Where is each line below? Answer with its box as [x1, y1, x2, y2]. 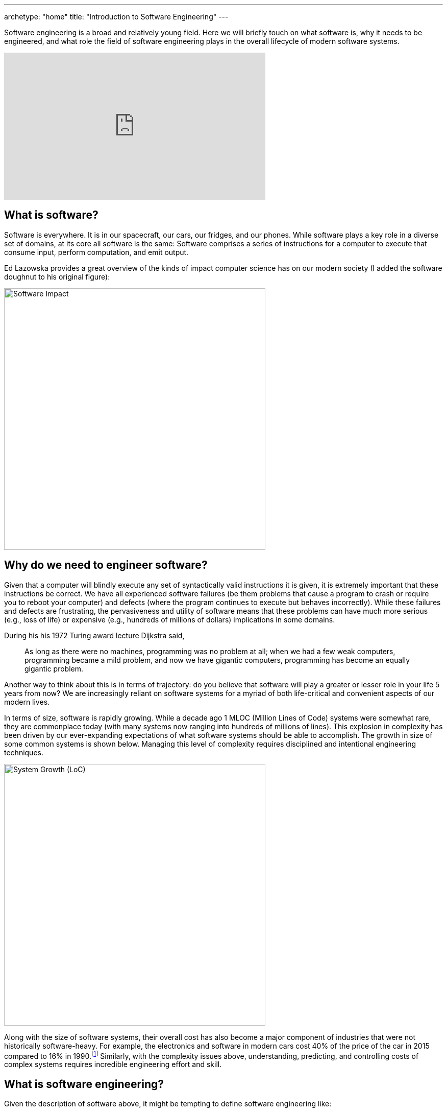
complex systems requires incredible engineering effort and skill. [4, 1060, 222, 1069]
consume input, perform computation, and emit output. [4, 247, 189, 257]
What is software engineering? [4, 1077, 164, 1091]
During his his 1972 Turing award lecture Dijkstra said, [4, 631, 185, 640]
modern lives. [4, 697, 50, 706]
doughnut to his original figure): [4, 272, 110, 281]
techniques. [4, 748, 43, 757]
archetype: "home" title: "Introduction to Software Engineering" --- [4, 12, 229, 21]
